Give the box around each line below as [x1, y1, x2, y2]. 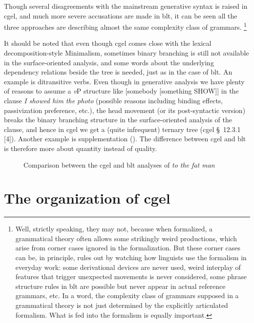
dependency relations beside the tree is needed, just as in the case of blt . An [4, 67, 233, 77]
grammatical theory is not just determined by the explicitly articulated [15, 300, 228, 310]
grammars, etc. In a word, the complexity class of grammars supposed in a [15, 290, 239, 301]
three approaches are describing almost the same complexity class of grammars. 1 [4, 20, 247, 32]
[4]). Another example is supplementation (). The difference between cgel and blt [4, 133, 246, 144]
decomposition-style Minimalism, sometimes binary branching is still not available [4, 48, 249, 58]
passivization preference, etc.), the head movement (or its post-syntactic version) [4, 105, 246, 115]
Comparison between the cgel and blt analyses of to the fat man [23, 159, 215, 170]
